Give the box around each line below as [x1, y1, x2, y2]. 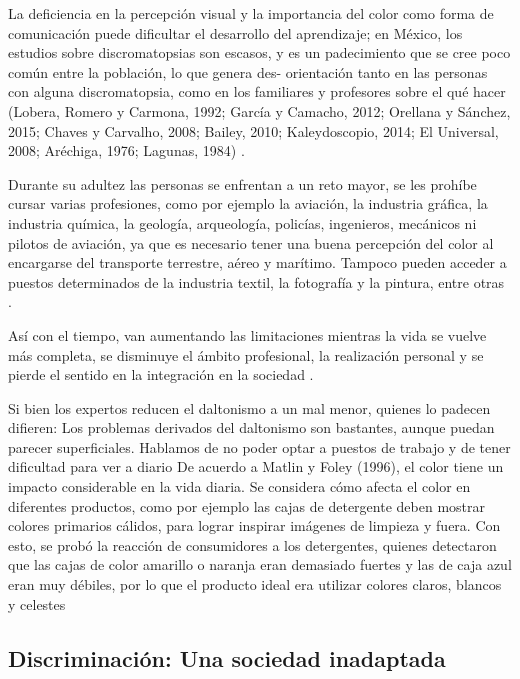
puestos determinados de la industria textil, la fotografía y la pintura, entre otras [8, 271, 505, 292]
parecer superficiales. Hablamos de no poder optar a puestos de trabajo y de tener [8, 436, 511, 457]
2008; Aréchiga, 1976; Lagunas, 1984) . [8, 140, 245, 161]
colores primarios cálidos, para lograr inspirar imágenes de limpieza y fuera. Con [8, 515, 501, 536]
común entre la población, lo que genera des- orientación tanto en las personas [8, 61, 488, 82]
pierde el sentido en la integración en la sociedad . [8, 364, 314, 385]
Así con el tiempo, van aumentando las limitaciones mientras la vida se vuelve [8, 324, 487, 345]
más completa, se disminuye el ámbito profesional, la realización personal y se [8, 344, 484, 365]
